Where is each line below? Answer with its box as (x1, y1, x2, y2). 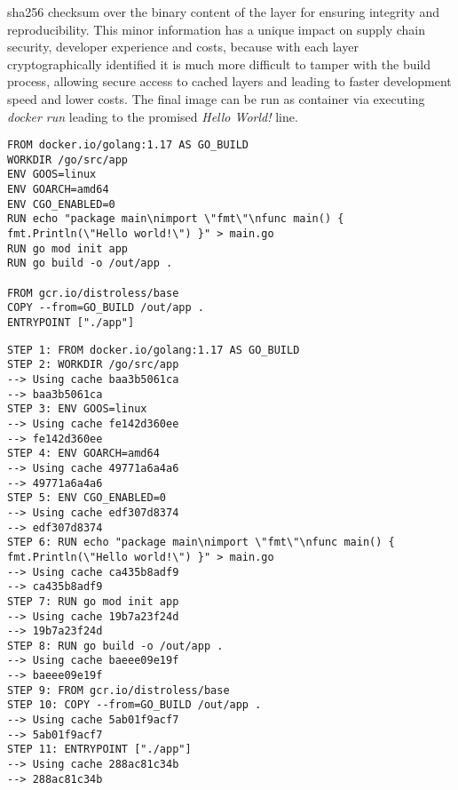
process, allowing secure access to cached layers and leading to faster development (7, 72, 452, 91)
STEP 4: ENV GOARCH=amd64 (7, 447, 160, 460)
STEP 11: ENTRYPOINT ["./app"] (7, 743, 192, 756)
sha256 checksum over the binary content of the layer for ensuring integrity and (7, 3, 439, 20)
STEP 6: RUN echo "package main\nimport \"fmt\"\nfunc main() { (7, 536, 395, 549)
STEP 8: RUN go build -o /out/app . (7, 639, 224, 652)
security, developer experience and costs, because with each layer (7, 37, 359, 56)
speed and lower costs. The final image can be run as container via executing (7, 89, 425, 108)
